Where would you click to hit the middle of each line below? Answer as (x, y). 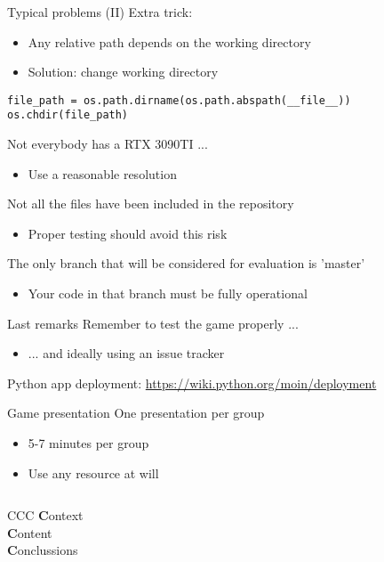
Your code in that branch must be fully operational (168, 293)
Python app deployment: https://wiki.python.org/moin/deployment (192, 383)
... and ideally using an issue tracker (126, 353)
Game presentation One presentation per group (136, 413)
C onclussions (43, 550)
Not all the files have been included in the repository (151, 204)
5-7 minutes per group (88, 443)
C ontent (30, 532)
